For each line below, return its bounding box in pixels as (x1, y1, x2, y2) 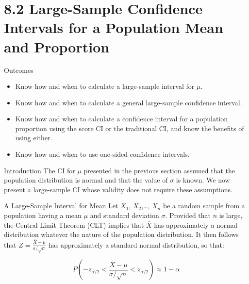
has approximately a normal (154, 219, 237, 230)
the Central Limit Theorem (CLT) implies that (4, 219, 144, 230)
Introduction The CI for (4, 165, 75, 175)
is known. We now (176, 175, 230, 185)
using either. (15, 133, 52, 143)
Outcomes (4, 65, 33, 75)
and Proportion (4, 36, 110, 56)
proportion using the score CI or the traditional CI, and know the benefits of (15, 123, 244, 133)
